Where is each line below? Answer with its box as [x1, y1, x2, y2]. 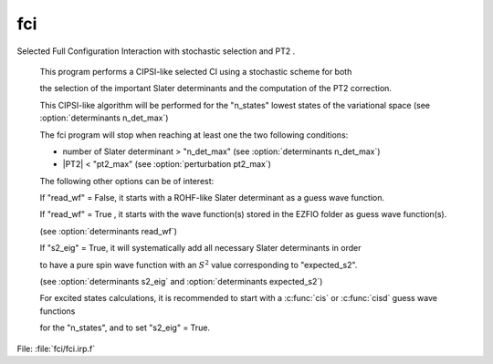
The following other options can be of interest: [39, 175, 215, 186]
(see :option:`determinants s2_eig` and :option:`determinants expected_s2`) [39, 276, 323, 287]
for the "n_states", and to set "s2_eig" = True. [39, 322, 210, 333]
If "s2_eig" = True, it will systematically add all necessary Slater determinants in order [39, 243, 362, 254]
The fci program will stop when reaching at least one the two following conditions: [39, 129, 349, 140]
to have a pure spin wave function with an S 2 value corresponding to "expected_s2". [39, 258, 358, 270]
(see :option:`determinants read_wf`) [39, 225, 178, 236]
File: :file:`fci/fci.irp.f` [16, 343, 96, 354]
